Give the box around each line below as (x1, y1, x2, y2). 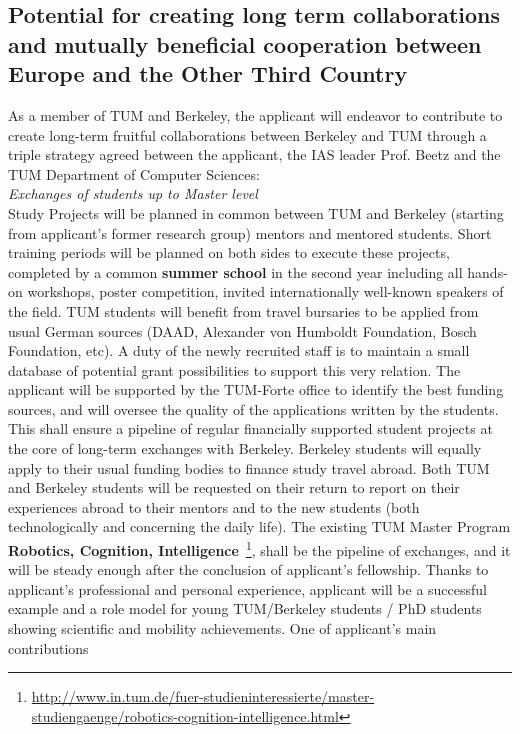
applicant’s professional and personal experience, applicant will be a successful (8, 578, 488, 599)
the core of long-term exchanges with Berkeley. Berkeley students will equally (8, 438, 482, 459)
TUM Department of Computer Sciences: (8, 163, 260, 184)
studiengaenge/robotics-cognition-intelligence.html (31, 705, 339, 726)
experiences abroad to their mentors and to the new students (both (8, 496, 420, 517)
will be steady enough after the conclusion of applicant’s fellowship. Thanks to (8, 559, 489, 580)
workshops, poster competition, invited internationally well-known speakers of (27, 281, 504, 302)
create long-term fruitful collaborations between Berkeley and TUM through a (8, 124, 487, 145)
